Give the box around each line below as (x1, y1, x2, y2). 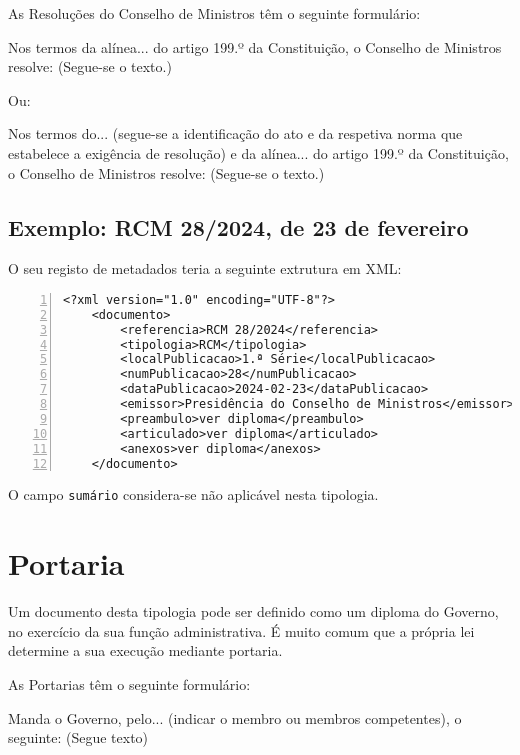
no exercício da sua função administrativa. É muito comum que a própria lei (8, 620, 475, 641)
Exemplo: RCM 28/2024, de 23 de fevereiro (8, 211, 469, 242)
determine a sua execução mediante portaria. (8, 640, 283, 661)
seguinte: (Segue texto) (8, 727, 149, 748)
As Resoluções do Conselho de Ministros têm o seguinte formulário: (8, 3, 421, 23)
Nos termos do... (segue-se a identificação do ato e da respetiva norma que (8, 123, 463, 144)
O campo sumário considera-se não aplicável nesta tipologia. (8, 484, 379, 505)
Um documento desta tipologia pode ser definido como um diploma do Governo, (8, 601, 499, 622)
